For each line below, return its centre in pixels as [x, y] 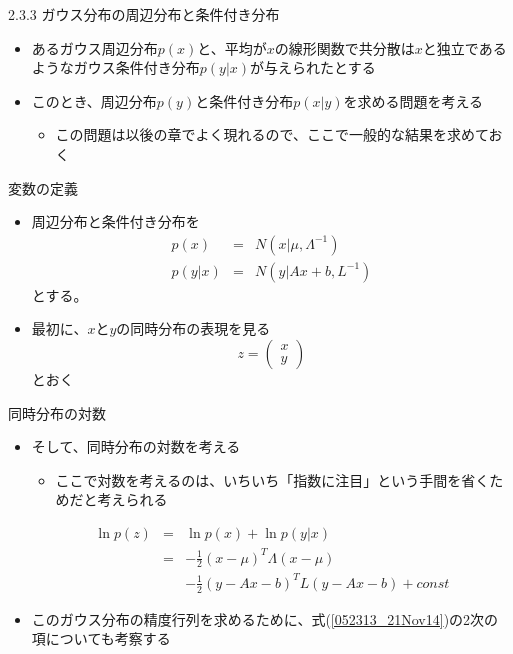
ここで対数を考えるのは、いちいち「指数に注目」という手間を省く [272, 479]
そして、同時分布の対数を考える [136, 446]
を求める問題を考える [413, 100]
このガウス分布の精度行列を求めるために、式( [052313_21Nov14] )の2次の [265, 618]
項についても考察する [101, 638]
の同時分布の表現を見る [193, 328]
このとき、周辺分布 [94, 100]
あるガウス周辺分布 [94, 47]
